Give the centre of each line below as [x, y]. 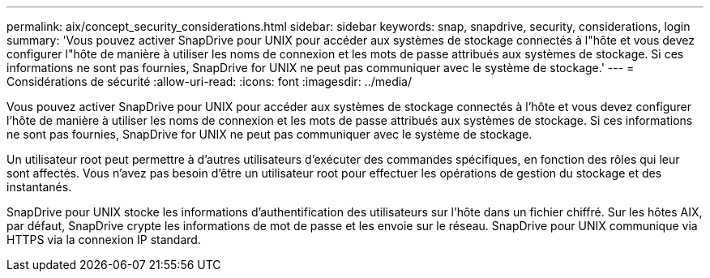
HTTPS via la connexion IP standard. [104, 240]
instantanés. [39, 187]
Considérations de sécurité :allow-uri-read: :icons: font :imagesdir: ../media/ [210, 81]
